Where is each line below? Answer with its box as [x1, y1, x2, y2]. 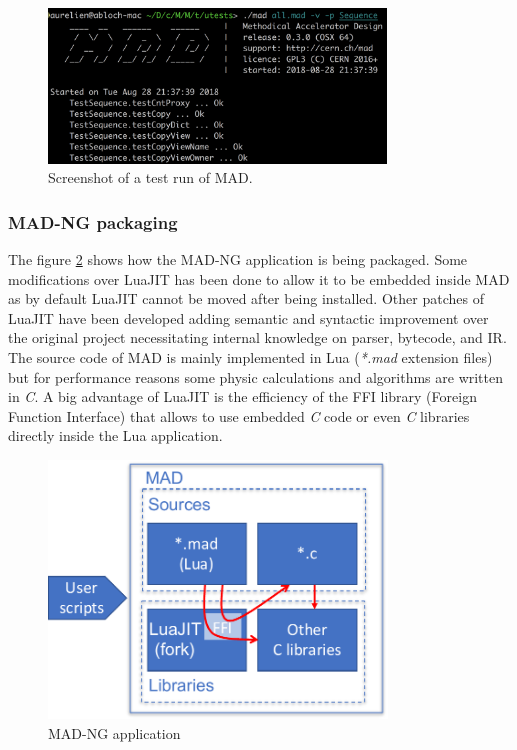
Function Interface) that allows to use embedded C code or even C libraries [8, 405, 470, 426]
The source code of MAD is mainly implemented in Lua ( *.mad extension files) [8, 347, 493, 368]
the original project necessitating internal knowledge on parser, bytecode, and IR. [8, 327, 507, 348]
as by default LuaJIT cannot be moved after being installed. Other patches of [8, 288, 484, 309]
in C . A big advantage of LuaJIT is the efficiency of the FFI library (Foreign [8, 386, 477, 407]
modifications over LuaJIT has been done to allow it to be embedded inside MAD [8, 268, 510, 289]
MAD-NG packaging [8, 209, 178, 234]
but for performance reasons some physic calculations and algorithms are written [8, 366, 504, 387]
